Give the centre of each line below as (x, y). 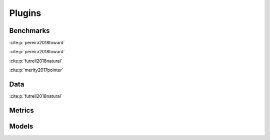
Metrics (22, 110)
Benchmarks (29, 31)
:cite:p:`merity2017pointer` (36, 70)
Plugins (25, 13)
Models (21, 126)
